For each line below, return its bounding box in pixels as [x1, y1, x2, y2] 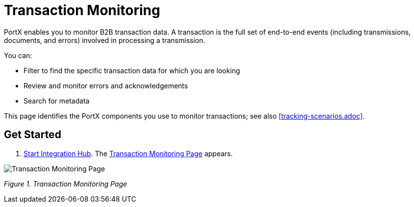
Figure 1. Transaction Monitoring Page [4, 179, 127, 188]
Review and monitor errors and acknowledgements [24, 81, 188, 90]
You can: [4, 51, 32, 60]
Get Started [4, 128, 61, 141]
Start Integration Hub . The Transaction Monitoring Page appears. [24, 149, 233, 158]
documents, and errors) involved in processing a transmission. [4, 36, 205, 44]
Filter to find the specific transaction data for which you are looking [24, 66, 240, 75]
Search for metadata [24, 96, 90, 105]
